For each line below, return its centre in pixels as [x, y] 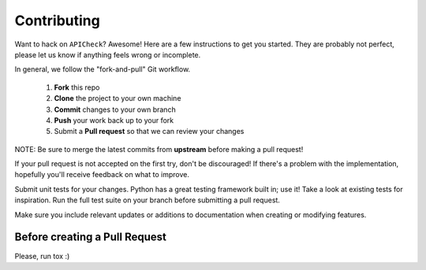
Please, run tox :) [42, 256]
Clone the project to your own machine [118, 98]
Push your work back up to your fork [114, 120]
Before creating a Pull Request [91, 237]
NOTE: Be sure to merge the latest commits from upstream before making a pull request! [159, 149]
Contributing [57, 20]
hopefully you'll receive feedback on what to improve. [102, 175]
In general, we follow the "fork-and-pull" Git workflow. [103, 69]
